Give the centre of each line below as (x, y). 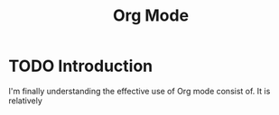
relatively (25, 101)
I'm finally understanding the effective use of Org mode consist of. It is (139, 91)
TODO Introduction (81, 66)
